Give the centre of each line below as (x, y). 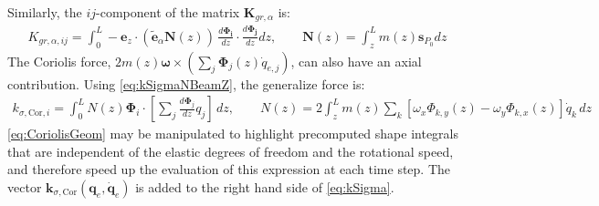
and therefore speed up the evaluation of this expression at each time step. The (229, 169)
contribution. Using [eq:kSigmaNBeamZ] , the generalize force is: (186, 83)
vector (25, 186)
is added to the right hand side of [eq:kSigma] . (265, 186)
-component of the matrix (168, 12)
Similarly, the (45, 12)
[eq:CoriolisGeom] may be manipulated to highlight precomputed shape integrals (233, 134)
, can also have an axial (356, 61)
